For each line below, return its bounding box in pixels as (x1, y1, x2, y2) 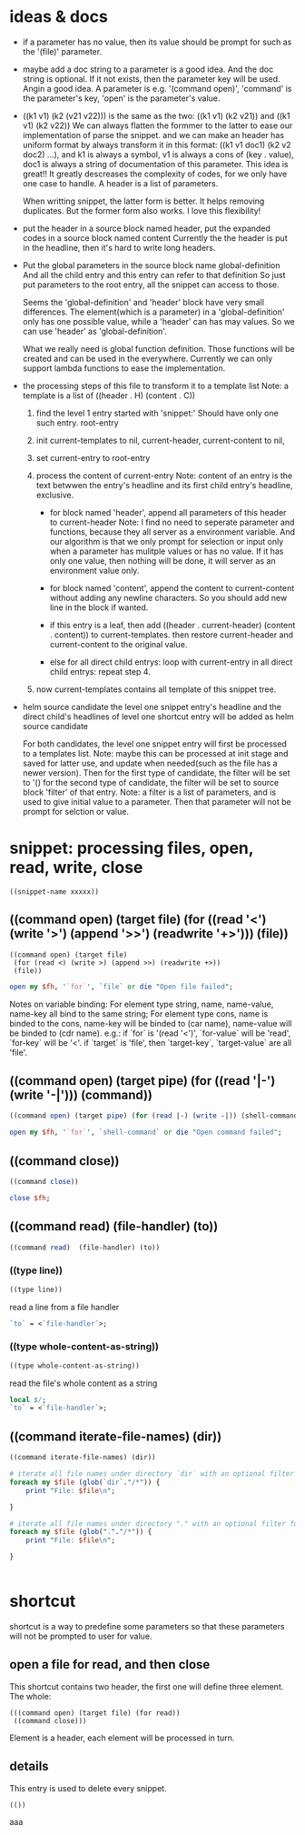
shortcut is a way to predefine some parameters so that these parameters (9, 1620, 285, 1631)
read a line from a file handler (9, 1301, 120, 1312)
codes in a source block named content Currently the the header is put (22, 232, 288, 243)
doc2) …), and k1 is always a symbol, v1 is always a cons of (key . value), (22, 148, 295, 160)
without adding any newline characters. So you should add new (49, 592, 288, 603)
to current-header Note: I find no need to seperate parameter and (49, 516, 295, 527)
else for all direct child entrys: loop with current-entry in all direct (49, 657, 293, 667)
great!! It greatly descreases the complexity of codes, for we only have (22, 168, 288, 179)
